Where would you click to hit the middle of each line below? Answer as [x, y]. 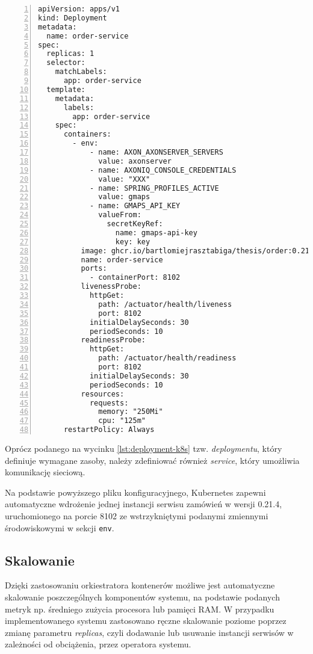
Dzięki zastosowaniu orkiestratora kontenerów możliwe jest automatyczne [140, 585]
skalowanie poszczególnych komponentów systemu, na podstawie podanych [142, 597]
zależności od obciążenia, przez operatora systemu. [98, 644]
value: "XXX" [124, 179]
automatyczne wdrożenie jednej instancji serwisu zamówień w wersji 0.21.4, [144, 504]
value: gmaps [124, 197]
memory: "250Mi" [131, 412]
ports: [94, 269]
